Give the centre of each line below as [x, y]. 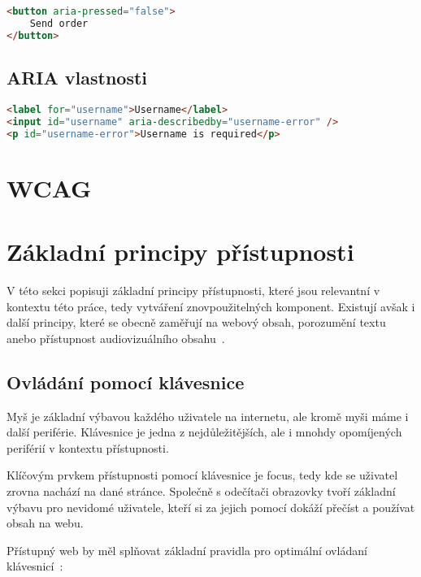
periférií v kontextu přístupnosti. [88, 447]
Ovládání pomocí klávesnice [126, 382]
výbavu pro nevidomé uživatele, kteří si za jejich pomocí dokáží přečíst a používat [211, 507]
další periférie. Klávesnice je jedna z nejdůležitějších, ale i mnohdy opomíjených [204, 432]
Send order [59, 23]
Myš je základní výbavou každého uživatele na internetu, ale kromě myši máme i [208, 416]
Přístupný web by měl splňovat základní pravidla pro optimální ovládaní [187, 550]
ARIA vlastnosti [77, 78]
